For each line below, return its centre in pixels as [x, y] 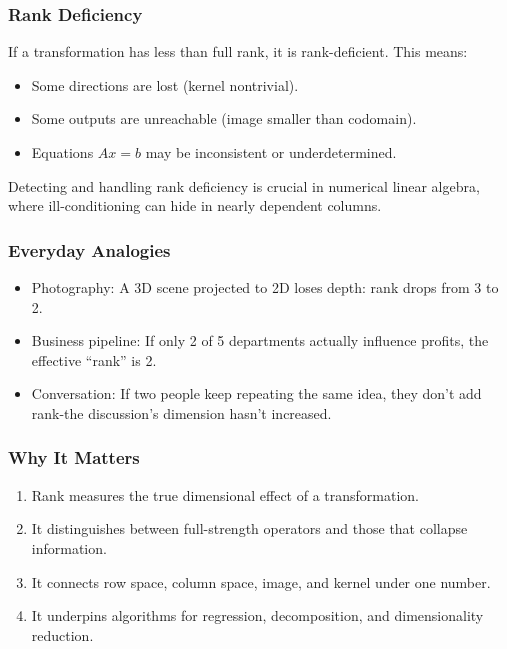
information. [69, 547]
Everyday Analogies [89, 249]
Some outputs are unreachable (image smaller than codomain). [224, 118]
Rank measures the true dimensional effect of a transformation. [225, 494]
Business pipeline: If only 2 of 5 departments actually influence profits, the [260, 340]
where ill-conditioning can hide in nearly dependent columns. [195, 205]
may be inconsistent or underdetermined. [271, 152]
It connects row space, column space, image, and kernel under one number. [261, 581]
